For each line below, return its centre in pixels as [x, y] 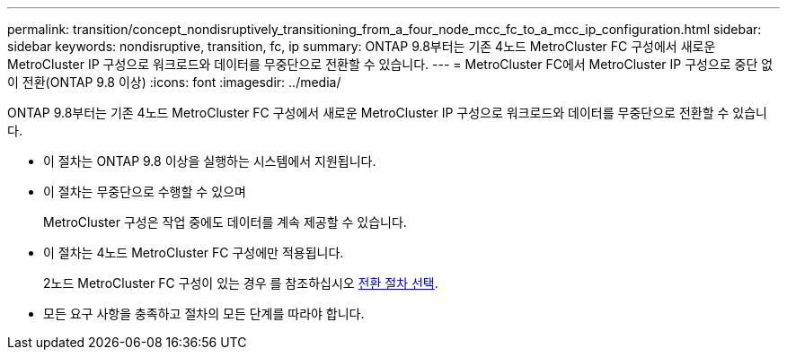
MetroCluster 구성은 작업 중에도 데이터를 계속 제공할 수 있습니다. [225, 222]
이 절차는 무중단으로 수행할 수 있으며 [145, 192]
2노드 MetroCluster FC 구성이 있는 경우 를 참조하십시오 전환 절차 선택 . [241, 283]
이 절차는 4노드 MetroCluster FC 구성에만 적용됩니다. [194, 253]
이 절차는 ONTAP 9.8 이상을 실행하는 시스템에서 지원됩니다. [210, 161]
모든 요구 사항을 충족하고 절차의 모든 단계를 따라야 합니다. [204, 313]
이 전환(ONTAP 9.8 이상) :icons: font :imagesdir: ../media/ [174, 82]
